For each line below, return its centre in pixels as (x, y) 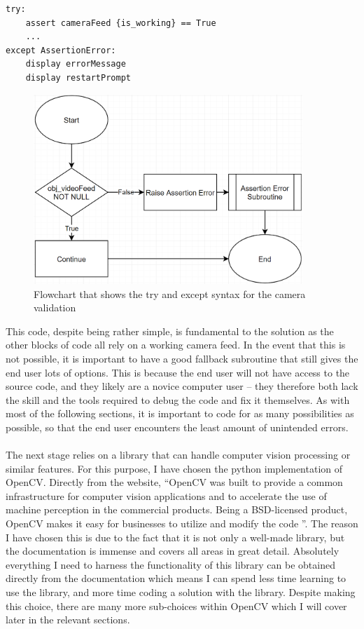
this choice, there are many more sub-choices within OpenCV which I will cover (176, 606)
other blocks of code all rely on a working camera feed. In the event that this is (176, 345)
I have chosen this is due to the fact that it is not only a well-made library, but (175, 537)
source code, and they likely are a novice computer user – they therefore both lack (182, 386)
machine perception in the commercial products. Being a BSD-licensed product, (177, 509)
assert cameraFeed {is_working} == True (121, 23)
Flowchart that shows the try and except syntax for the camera (170, 293)
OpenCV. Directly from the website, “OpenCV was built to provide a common (174, 482)
